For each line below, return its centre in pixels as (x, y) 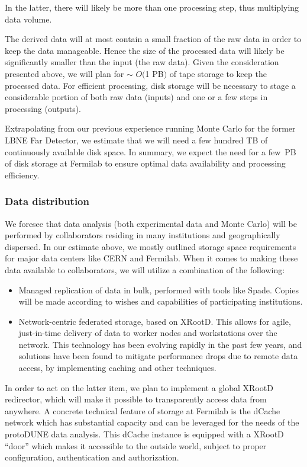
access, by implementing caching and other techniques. (117, 368)
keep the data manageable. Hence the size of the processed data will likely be (145, 50)
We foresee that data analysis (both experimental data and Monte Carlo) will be (151, 223)
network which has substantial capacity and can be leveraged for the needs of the (152, 422)
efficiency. (22, 175)
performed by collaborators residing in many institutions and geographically (143, 235)
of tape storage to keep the (218, 73)
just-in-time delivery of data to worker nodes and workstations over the (148, 333)
